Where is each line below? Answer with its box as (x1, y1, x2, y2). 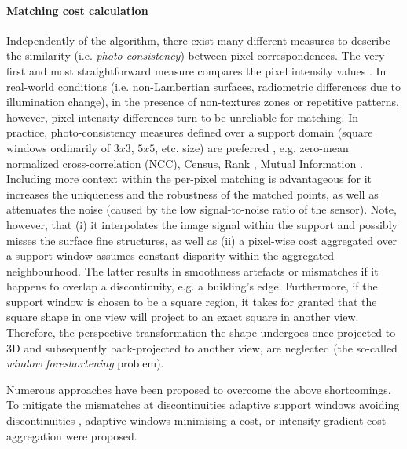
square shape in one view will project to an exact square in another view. (6, 308, 359, 325)
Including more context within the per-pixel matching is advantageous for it (6, 170, 372, 187)
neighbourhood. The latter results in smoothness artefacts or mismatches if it (6, 262, 379, 279)
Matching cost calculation (6, 2, 148, 18)
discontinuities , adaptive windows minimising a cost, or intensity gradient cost (6, 412, 387, 429)
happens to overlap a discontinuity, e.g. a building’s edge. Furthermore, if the (6, 278, 378, 294)
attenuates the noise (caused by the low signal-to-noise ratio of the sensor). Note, (6, 201, 397, 217)
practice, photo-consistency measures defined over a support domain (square (6, 124, 373, 141)
